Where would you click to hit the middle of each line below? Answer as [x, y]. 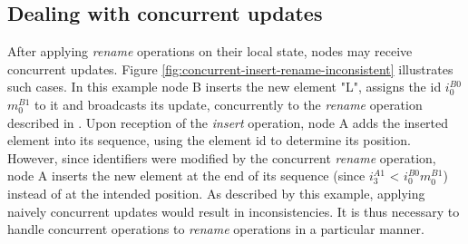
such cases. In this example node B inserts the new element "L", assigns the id [224, 87]
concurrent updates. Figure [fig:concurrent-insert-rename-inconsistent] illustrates [230, 68]
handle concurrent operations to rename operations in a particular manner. [216, 229]
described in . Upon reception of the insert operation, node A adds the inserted [228, 122]
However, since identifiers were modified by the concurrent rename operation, [222, 157]
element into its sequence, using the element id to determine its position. [209, 140]
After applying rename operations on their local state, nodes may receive [210, 51]
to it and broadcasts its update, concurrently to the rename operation [229, 104]
